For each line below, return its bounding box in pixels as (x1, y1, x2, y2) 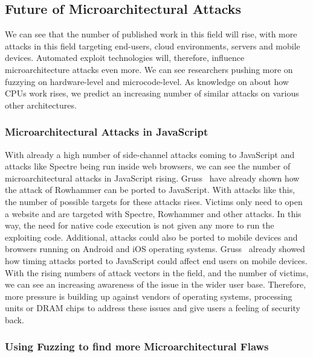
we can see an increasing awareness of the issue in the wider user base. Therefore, (5, 278, 306, 291)
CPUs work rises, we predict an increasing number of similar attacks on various (5, 87, 299, 100)
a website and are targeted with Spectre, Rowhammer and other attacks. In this (5, 207, 302, 220)
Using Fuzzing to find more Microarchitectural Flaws (5, 339, 269, 354)
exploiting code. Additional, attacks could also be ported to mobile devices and (5, 230, 298, 243)
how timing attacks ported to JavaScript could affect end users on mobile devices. (5, 254, 308, 267)
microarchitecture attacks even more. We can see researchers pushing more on (5, 63, 293, 75)
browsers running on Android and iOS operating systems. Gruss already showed (5, 242, 305, 255)
